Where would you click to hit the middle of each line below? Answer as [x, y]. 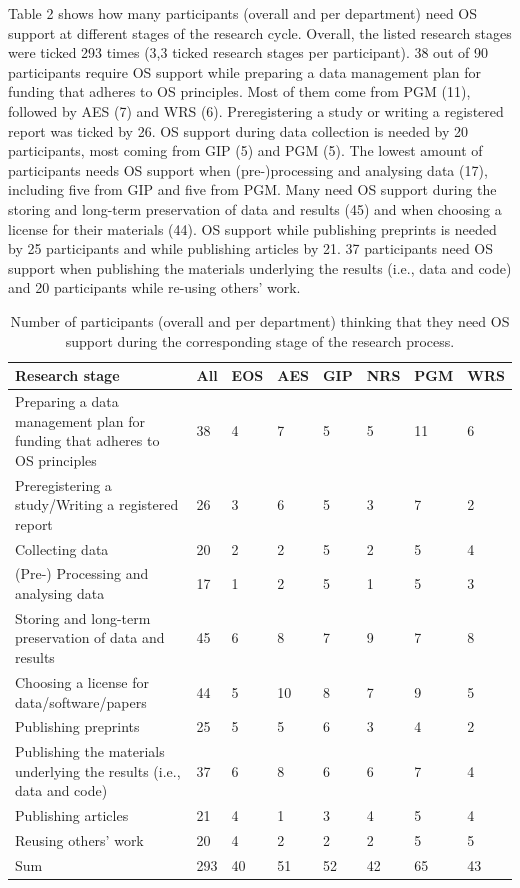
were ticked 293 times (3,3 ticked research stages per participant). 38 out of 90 [248, 52]
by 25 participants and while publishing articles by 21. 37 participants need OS [251, 248]
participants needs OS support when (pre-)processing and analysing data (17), [248, 169]
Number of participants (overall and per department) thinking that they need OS [260, 320]
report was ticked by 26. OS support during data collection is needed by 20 [238, 130]
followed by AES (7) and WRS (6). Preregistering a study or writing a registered [256, 110]
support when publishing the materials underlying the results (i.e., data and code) [260, 267]
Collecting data [62, 548]
